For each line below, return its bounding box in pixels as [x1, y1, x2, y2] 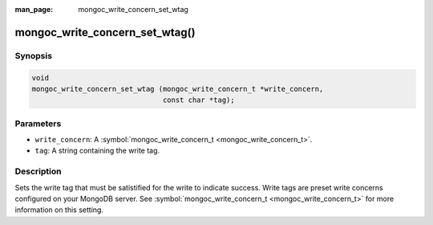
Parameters [14, 117, 62, 129]
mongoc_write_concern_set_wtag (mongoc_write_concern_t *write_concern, [31, 84, 324, 93]
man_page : [14, 5, 54, 14]
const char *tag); [162, 96, 236, 104]
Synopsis [14, 50, 52, 61]
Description [14, 166, 62, 177]
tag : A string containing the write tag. [34, 145, 160, 156]
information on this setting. [14, 205, 104, 215]
